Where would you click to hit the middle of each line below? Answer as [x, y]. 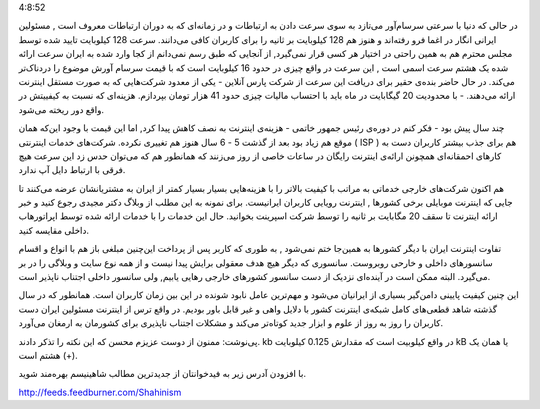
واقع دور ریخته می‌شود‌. [61, 109]
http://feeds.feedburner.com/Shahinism [100, 392]
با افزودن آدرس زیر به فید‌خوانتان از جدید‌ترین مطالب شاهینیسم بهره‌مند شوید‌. [162, 374]
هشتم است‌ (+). [48, 355]
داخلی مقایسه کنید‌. [54, 230]
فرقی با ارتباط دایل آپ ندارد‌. [72, 170]
